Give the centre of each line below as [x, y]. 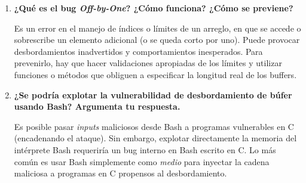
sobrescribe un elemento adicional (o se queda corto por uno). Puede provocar [157, 40]
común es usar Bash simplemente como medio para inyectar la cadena [142, 161]
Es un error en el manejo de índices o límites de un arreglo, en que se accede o [157, 28]
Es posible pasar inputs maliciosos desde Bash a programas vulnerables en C [154, 126]
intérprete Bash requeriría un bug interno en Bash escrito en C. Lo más [145, 149]
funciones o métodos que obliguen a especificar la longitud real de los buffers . [155, 74]
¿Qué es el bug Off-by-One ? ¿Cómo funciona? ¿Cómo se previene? [154, 8]
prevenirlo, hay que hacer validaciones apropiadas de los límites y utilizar [148, 63]
